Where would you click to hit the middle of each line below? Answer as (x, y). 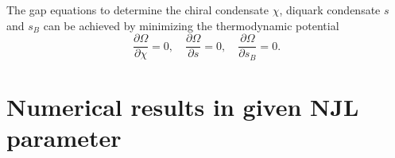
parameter (64, 138)
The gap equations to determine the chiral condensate (137, 10)
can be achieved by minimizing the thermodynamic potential (191, 25)
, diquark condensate (330, 10)
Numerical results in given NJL (183, 106)
